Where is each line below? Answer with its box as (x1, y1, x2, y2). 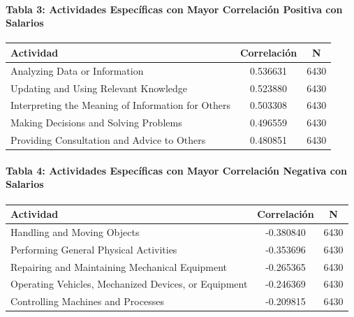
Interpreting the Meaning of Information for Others (10, 98, 230, 112)
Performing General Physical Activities (10, 242, 177, 256)
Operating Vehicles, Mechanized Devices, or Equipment (10, 277, 248, 291)
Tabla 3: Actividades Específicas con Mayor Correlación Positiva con (6, 1, 343, 16)
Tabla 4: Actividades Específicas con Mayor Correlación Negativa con (6, 163, 347, 177)
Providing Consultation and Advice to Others (10, 133, 206, 147)
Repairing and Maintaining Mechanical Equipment (10, 259, 228, 274)
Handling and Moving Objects (10, 224, 140, 239)
